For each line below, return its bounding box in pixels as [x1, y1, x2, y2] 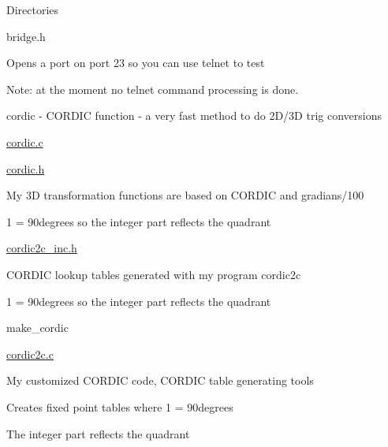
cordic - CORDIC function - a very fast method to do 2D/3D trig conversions [6, 107, 382, 124]
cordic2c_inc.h [6, 240, 77, 256]
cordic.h [6, 160, 45, 177]
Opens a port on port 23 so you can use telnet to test [6, 54, 265, 71]
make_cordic [6, 319, 69, 336]
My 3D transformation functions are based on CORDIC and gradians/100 [6, 187, 364, 203]
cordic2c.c [6, 345, 54, 362]
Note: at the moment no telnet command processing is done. [6, 80, 299, 97]
